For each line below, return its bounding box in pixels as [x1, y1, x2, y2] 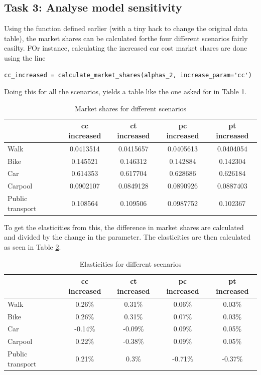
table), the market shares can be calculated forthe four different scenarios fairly [4, 33, 248, 43]
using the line [4, 52, 46, 63]
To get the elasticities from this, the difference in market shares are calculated [4, 222, 244, 232]
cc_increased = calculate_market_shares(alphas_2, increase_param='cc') [4, 71, 252, 79]
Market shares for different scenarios [74, 103, 187, 113]
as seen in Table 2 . [4, 242, 61, 252]
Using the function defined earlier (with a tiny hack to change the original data [4, 23, 248, 34]
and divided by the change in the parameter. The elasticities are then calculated [4, 232, 251, 242]
